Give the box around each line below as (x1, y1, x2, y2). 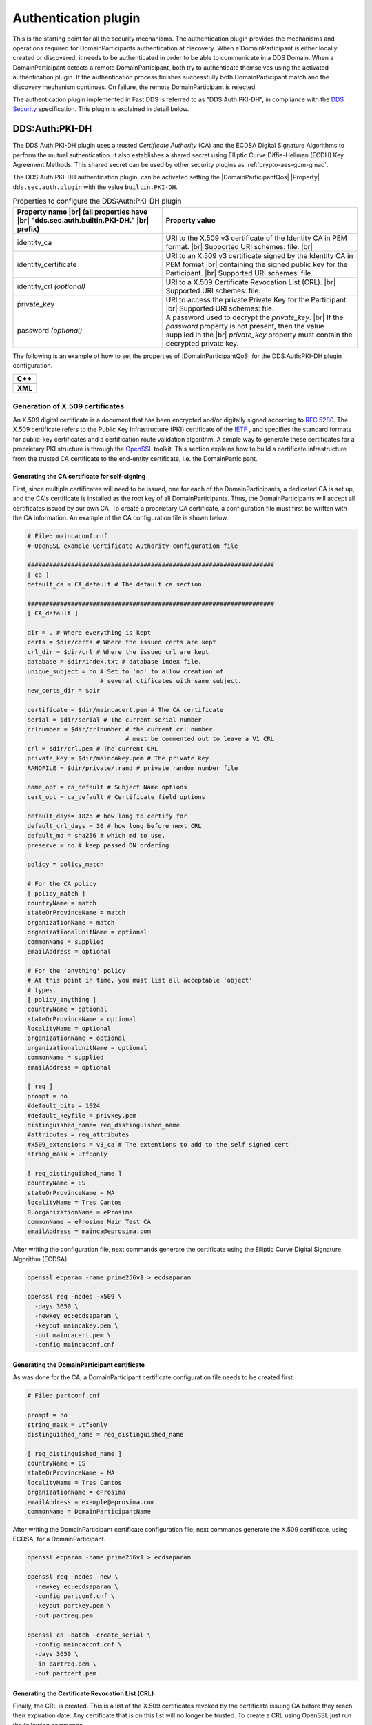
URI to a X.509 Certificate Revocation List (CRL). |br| (165, 277, 336, 286)
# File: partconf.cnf (27, 1392, 101, 1400)
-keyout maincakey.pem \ (34, 1321, 118, 1330)
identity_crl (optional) (17, 282, 86, 291)
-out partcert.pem (34, 1670, 96, 1677)
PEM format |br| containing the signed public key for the (165, 259, 348, 269)
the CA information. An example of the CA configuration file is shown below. (12, 514, 229, 522)
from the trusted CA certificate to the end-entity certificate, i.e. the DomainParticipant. (12, 454, 258, 462)
